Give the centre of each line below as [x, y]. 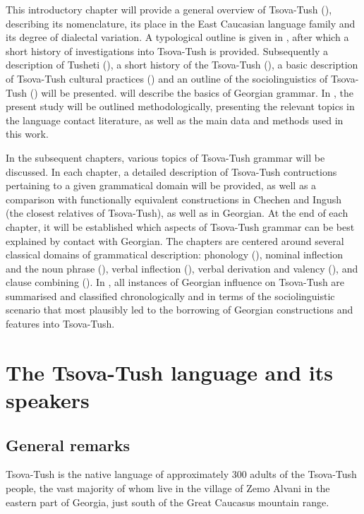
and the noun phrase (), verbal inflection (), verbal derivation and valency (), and [182, 268]
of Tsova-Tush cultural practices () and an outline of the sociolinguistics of [167, 78]
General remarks [68, 444]
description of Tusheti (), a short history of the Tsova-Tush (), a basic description [182, 65]
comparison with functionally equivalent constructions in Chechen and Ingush [174, 199]
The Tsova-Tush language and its [169, 372]
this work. [27, 134]
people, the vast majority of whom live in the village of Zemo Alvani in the [168, 488]
